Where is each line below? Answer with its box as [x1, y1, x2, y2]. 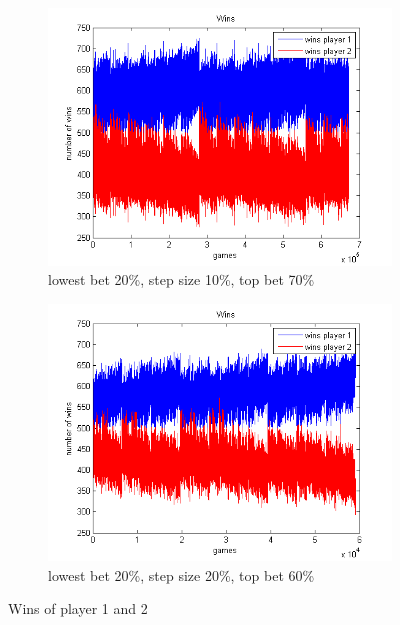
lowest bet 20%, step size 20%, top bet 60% [48, 564, 315, 585]
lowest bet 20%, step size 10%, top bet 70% [48, 269, 315, 290]
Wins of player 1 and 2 [8, 598, 148, 619]
